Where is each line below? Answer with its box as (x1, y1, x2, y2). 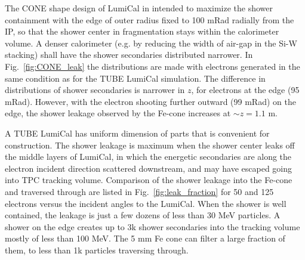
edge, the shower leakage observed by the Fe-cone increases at (5, 107, 231, 119)
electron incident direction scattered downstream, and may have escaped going (5, 162, 292, 174)
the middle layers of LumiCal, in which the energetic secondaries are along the (5, 150, 292, 163)
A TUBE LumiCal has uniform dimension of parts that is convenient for (5, 126, 270, 139)
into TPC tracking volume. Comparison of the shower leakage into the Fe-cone (5, 174, 292, 186)
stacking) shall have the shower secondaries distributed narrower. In (5, 48, 253, 61)
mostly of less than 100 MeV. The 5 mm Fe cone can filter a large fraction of (5, 232, 285, 244)
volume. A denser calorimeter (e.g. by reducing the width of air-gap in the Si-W (5, 36, 297, 49)
